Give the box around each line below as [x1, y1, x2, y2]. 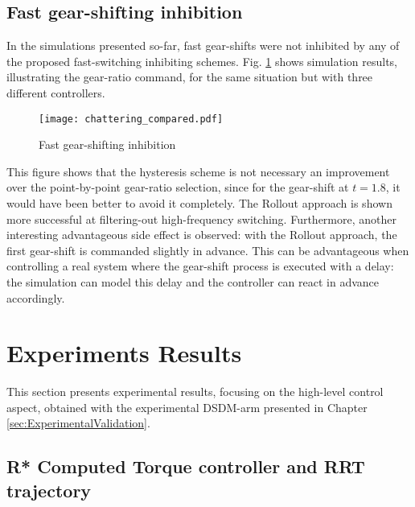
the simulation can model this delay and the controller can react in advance [6, 273, 380, 290]
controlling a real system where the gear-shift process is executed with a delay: [6, 258, 394, 274]
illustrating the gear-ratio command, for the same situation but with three [6, 68, 373, 85]
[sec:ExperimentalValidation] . [6, 414, 150, 431]
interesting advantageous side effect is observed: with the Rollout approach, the [6, 226, 397, 243]
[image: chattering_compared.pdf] [39, 113, 224, 125]
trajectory [6, 477, 92, 502]
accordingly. [6, 289, 65, 306]
